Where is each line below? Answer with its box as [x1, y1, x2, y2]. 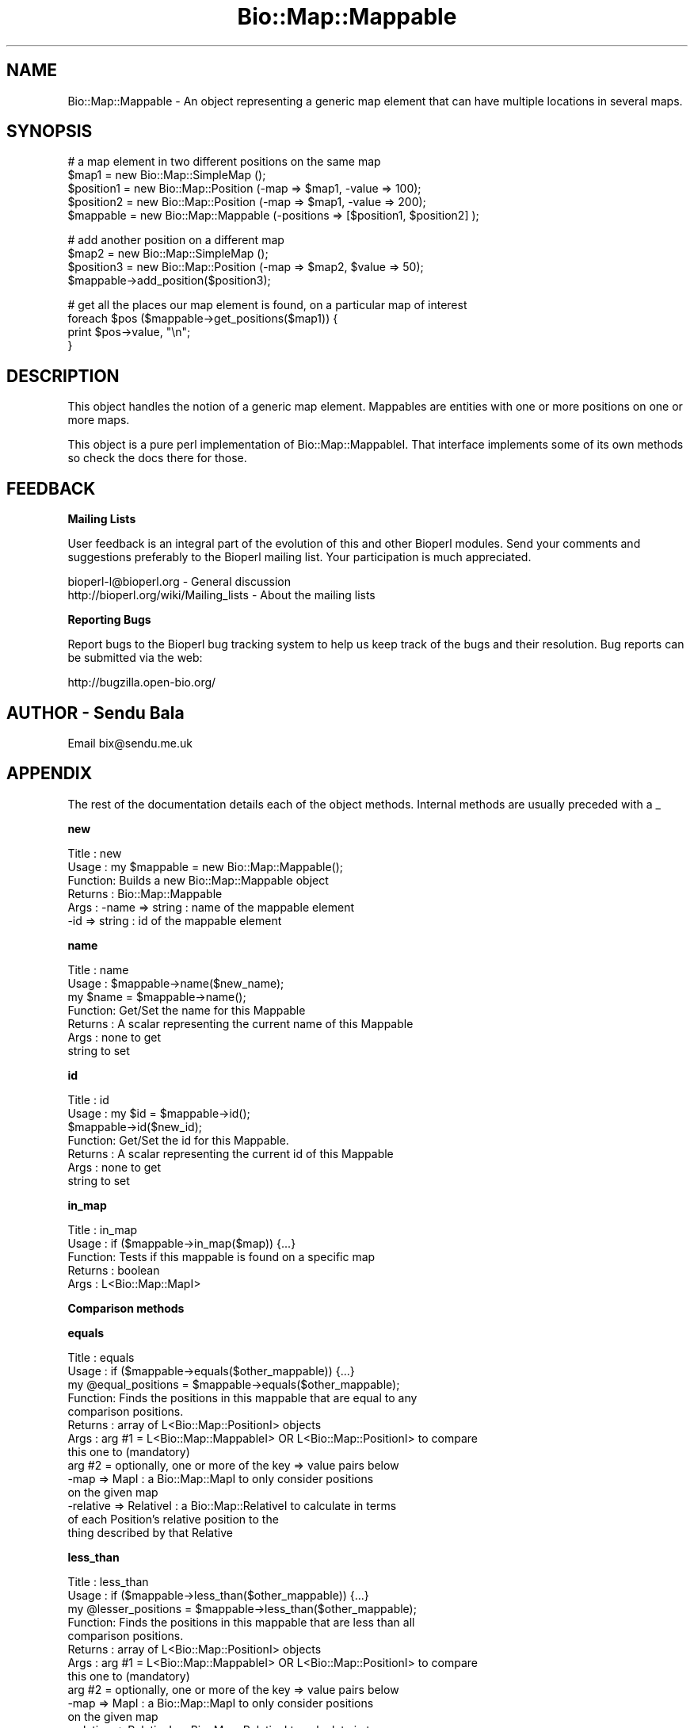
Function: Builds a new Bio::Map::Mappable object [67, 873, 329, 887]
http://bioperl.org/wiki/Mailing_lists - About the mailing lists [67, 588, 376, 602]
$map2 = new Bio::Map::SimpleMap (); [67, 247, 269, 261]
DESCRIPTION [6, 365, 120, 386]
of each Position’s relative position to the [67, 1512, 279, 1526]
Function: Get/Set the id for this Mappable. [67, 1133, 289, 1147]
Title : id [67, 1092, 109, 1107]
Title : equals [67, 1350, 135, 1364]
